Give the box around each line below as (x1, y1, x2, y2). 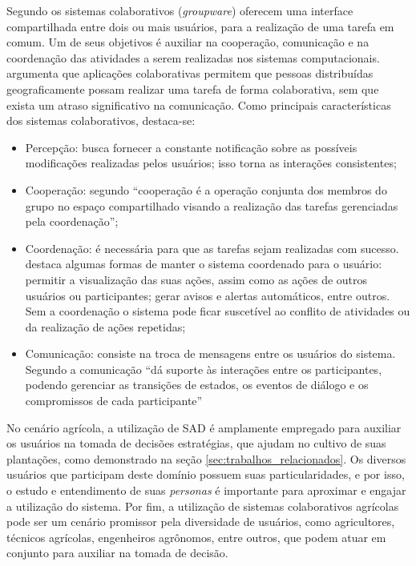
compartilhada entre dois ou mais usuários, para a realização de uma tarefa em (6, 18, 394, 34)
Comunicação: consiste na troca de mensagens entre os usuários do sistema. (25, 345, 396, 362)
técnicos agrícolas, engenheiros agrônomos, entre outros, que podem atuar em (6, 528, 386, 545)
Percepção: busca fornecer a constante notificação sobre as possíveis (25, 138, 357, 155)
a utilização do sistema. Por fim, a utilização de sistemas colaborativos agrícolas (6, 497, 399, 514)
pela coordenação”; (25, 213, 119, 230)
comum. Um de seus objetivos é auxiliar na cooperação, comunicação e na (6, 34, 370, 50)
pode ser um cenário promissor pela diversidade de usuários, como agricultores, (6, 513, 395, 530)
